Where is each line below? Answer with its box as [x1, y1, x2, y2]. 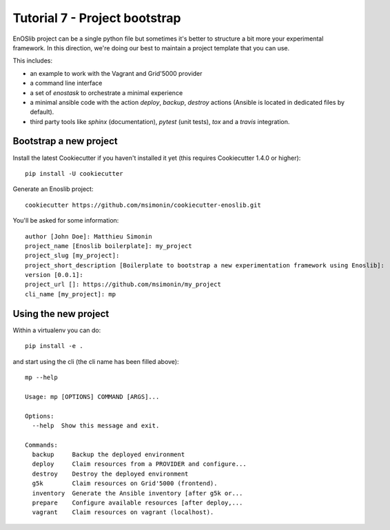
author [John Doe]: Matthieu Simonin [25, 232, 153, 241]
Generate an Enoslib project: [12, 185, 94, 193]
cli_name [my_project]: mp [25, 290, 116, 298]
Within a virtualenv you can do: [12, 326, 101, 334]
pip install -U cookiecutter [25, 170, 123, 177]
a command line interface [30, 79, 103, 88]
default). [30, 108, 54, 116]
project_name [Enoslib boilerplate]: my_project [25, 242, 192, 249]
